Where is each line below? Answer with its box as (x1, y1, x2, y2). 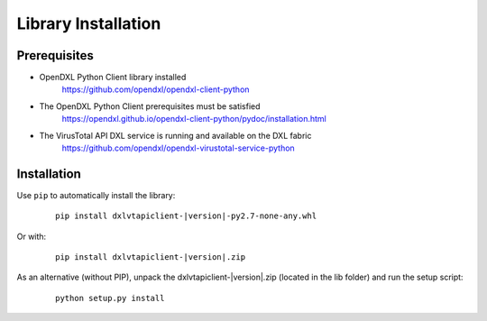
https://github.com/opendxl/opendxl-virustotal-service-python (61, 142, 295, 153)
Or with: (16, 231, 47, 242)
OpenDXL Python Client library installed (39, 72, 187, 83)
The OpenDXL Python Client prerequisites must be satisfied (39, 100, 261, 112)
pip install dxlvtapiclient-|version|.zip (55, 252, 246, 262)
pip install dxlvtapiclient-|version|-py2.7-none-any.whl (55, 211, 317, 221)
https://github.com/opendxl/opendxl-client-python (61, 84, 250, 95)
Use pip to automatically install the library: (16, 189, 176, 200)
